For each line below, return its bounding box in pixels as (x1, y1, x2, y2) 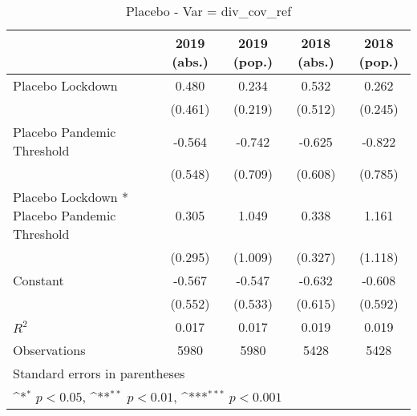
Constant (13, 271, 64, 289)
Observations (13, 341, 86, 359)
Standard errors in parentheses (13, 364, 185, 382)
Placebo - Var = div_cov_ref (125, 2, 292, 20)
